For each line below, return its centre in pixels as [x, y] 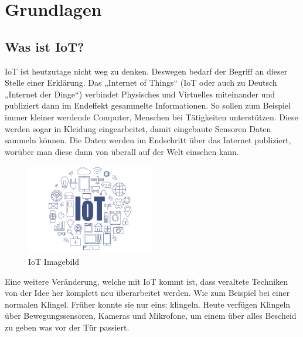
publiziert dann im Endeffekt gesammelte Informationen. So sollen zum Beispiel [148, 105]
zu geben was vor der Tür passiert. [67, 327]
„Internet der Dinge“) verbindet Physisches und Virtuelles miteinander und [140, 94]
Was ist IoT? [45, 46]
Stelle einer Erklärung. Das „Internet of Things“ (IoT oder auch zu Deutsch [141, 82]
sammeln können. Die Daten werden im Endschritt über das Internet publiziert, [148, 140]
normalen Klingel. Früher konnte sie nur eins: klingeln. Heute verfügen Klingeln [148, 304]
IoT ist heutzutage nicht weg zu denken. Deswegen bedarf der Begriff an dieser [146, 71]
